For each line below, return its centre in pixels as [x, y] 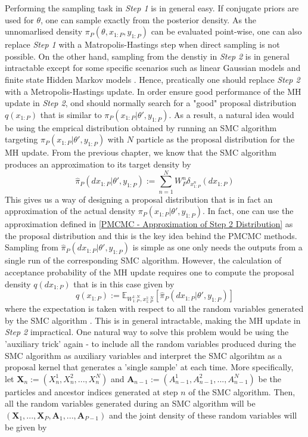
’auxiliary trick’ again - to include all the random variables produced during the [150, 343]
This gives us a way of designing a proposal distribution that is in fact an [139, 199]
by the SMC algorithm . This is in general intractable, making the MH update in [153, 320]
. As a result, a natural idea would [231, 114]
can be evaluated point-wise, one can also [226, 31]
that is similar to [71, 114]
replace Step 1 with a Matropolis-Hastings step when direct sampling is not [142, 44]
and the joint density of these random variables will [203, 415]
